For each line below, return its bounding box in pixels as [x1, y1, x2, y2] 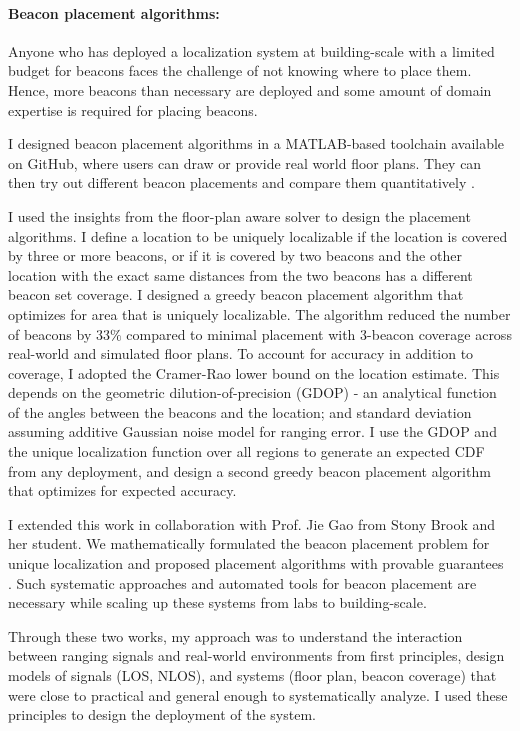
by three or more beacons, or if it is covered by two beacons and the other [8, 245, 462, 266]
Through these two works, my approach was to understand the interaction [8, 625, 463, 646]
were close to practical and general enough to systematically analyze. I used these [8, 684, 508, 705]
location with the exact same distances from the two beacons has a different [8, 264, 473, 285]
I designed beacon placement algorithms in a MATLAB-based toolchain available [8, 133, 505, 154]
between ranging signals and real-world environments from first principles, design [8, 645, 505, 666]
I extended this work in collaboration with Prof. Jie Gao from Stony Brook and [8, 513, 496, 534]
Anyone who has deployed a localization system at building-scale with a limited [8, 40, 495, 61]
